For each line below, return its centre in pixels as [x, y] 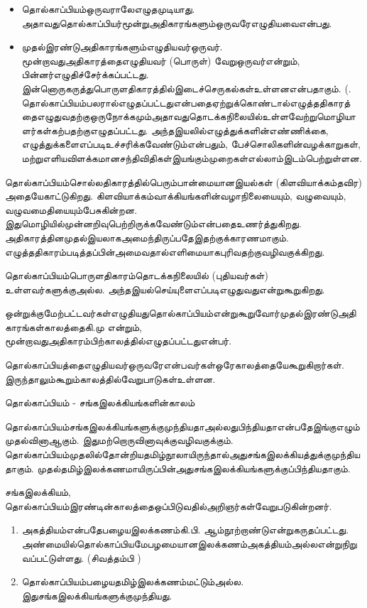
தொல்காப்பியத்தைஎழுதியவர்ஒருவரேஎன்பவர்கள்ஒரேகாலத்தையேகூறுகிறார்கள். [175, 365]
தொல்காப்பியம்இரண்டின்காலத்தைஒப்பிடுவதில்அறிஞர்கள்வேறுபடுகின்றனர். [169, 505]
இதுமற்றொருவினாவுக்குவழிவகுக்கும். [158, 440]
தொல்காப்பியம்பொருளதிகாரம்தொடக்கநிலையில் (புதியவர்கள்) [137, 275]
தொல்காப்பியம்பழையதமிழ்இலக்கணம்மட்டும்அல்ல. [133, 581]
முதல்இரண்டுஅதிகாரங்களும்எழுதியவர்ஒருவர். [122, 47]
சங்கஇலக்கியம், [38, 492]
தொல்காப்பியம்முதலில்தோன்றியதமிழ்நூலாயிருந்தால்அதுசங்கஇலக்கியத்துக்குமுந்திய [183, 454]
